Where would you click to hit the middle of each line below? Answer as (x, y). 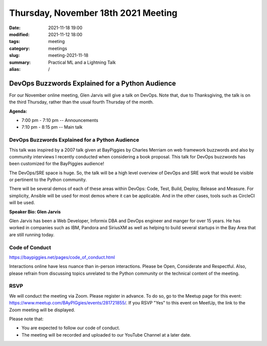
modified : (19, 34)
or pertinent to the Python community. (48, 180)
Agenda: (18, 111)
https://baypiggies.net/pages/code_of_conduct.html (62, 257)
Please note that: (26, 319)
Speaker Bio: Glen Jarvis (35, 212)
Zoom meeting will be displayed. (42, 310)
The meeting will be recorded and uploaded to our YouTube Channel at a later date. (106, 335)
